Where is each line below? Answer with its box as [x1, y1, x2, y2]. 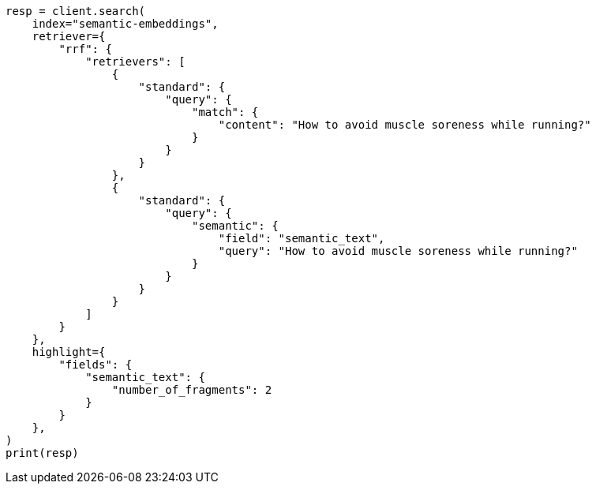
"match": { [192, 106, 259, 118]
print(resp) [6, 447, 79, 459]
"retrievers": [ [85, 55, 186, 68]
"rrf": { [58, 43, 112, 55]
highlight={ [32, 346, 106, 358]
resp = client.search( [6, 5, 146, 17]
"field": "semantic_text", [218, 232, 385, 245]
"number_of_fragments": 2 [111, 383, 272, 396]
